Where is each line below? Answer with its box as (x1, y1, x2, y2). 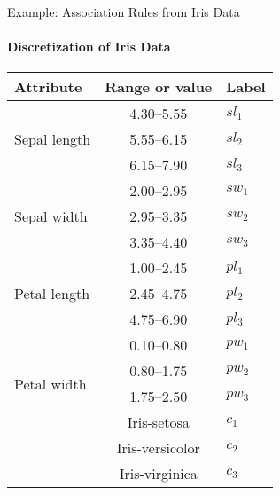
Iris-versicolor (116, 437, 200, 459)
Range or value (105, 76, 213, 98)
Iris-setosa (127, 412, 190, 433)
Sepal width (14, 206, 88, 227)
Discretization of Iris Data (7, 37, 171, 56)
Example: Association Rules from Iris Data (7, 3, 240, 20)
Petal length (14, 283, 90, 304)
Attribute (14, 76, 82, 98)
